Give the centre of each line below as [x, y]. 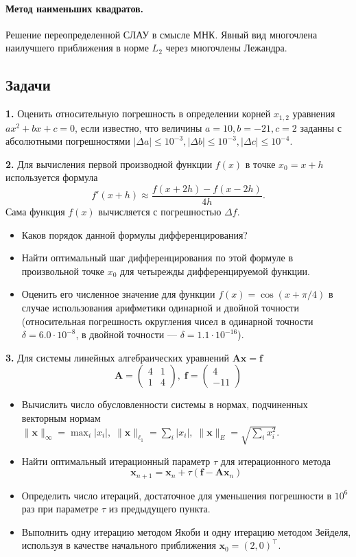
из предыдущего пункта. [159, 509]
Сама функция [35, 212]
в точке [260, 164]
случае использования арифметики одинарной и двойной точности [160, 308]
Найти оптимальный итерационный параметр [116, 461]
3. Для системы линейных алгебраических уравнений [117, 357]
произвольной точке [63, 271]
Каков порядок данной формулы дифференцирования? [134, 234]
